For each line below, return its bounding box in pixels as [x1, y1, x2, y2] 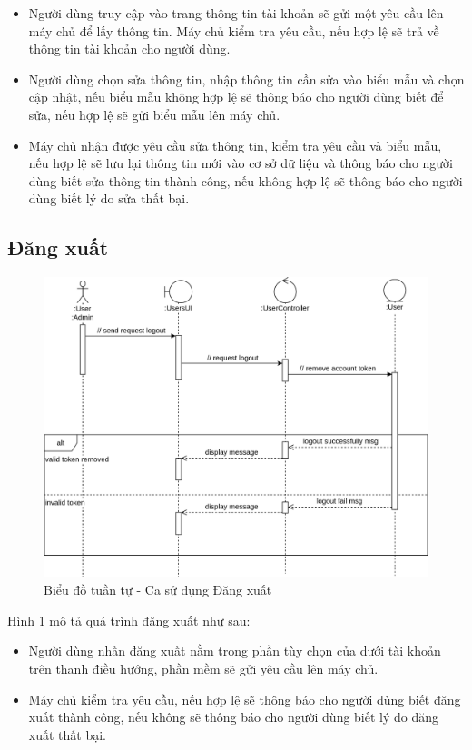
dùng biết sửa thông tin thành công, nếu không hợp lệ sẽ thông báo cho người [28, 171, 463, 190]
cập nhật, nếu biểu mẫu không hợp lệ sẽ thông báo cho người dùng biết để [28, 87, 444, 106]
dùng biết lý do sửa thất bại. [28, 189, 190, 208]
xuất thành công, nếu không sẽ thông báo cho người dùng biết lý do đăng [28, 707, 439, 726]
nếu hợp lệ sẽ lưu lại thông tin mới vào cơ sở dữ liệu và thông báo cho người [28, 153, 454, 173]
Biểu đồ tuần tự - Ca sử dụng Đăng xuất [44, 580, 272, 599]
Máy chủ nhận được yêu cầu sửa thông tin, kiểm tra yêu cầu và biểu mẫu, [28, 135, 442, 154]
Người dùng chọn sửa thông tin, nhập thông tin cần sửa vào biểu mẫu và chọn [28, 69, 465, 88]
